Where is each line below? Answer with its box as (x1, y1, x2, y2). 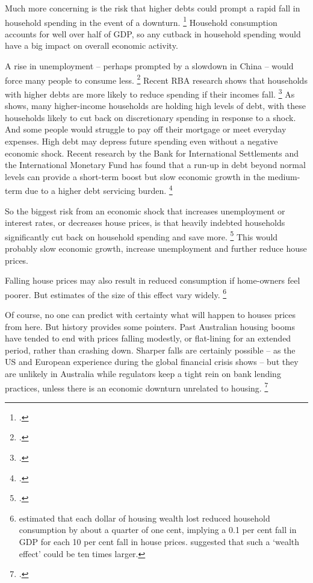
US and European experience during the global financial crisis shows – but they (5, 355, 299, 368)
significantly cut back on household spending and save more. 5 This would (5, 228, 278, 243)
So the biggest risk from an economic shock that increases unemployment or (5, 204, 285, 217)
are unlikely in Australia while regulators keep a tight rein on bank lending (5, 367, 281, 379)
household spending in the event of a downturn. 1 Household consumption (5, 14, 277, 28)
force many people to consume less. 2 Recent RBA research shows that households (5, 72, 308, 86)
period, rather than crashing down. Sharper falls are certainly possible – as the (5, 343, 296, 356)
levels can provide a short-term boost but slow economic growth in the (5, 170, 265, 182)
